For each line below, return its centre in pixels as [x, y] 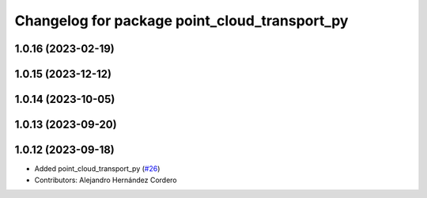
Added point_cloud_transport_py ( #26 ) [97, 169]
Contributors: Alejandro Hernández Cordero [106, 180]
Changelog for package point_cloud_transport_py [181, 21]
